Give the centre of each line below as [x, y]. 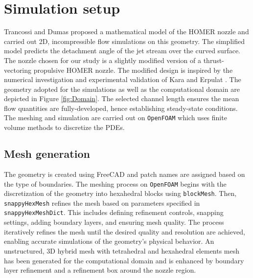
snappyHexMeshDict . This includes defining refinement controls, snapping [114, 212]
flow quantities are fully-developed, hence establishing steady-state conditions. [121, 108]
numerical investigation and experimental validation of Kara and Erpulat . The [123, 79]
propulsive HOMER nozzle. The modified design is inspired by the [133, 70]
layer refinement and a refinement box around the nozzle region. [100, 270]
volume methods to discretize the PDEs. [64, 127]
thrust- [214, 60]
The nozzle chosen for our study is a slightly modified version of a [103, 60]
